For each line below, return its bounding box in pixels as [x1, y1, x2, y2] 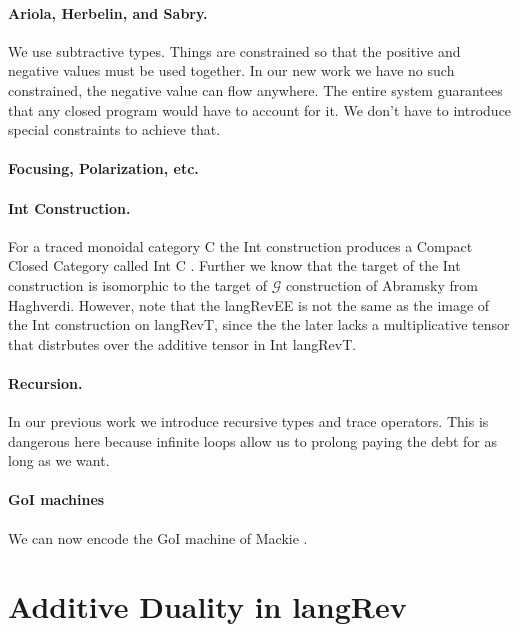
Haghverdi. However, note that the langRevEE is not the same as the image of [8, 294, 490, 315]
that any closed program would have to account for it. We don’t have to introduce [8, 99, 512, 120]
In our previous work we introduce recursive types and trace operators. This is [8, 411, 489, 432]
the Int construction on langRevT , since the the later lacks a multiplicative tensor [8, 314, 510, 335]
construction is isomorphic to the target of [8, 274, 267, 295]
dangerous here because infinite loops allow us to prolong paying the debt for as [8, 430, 498, 451]
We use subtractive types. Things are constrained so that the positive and [8, 40, 461, 61]
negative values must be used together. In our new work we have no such [8, 60, 455, 81]
